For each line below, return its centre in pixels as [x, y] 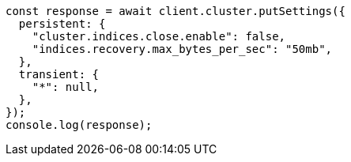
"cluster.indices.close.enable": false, [159, 36]
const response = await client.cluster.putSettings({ [175, 11]
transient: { [59, 74]
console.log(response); [79, 125]
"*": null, [66, 87]
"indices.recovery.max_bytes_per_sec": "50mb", [182, 49]
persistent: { [62, 24]
